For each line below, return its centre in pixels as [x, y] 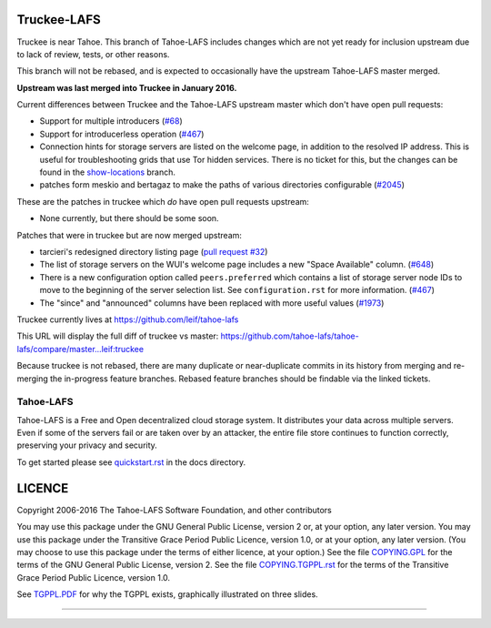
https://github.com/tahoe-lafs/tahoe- [290, 336]
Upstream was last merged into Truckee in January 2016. [127, 87]
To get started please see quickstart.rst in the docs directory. [131, 462]
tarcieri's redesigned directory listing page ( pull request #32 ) [154, 251]
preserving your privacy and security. [87, 445]
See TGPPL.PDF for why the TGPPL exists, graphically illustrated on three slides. [167, 594]
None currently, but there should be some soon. [129, 218]
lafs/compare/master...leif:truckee [80, 349]
